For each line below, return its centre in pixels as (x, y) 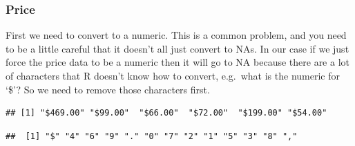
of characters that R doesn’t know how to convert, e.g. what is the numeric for (173, 75)
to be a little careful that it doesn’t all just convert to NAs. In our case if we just (177, 48)
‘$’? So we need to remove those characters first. (108, 89)
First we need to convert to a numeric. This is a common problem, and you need (176, 35)
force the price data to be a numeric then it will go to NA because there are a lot (177, 62)
